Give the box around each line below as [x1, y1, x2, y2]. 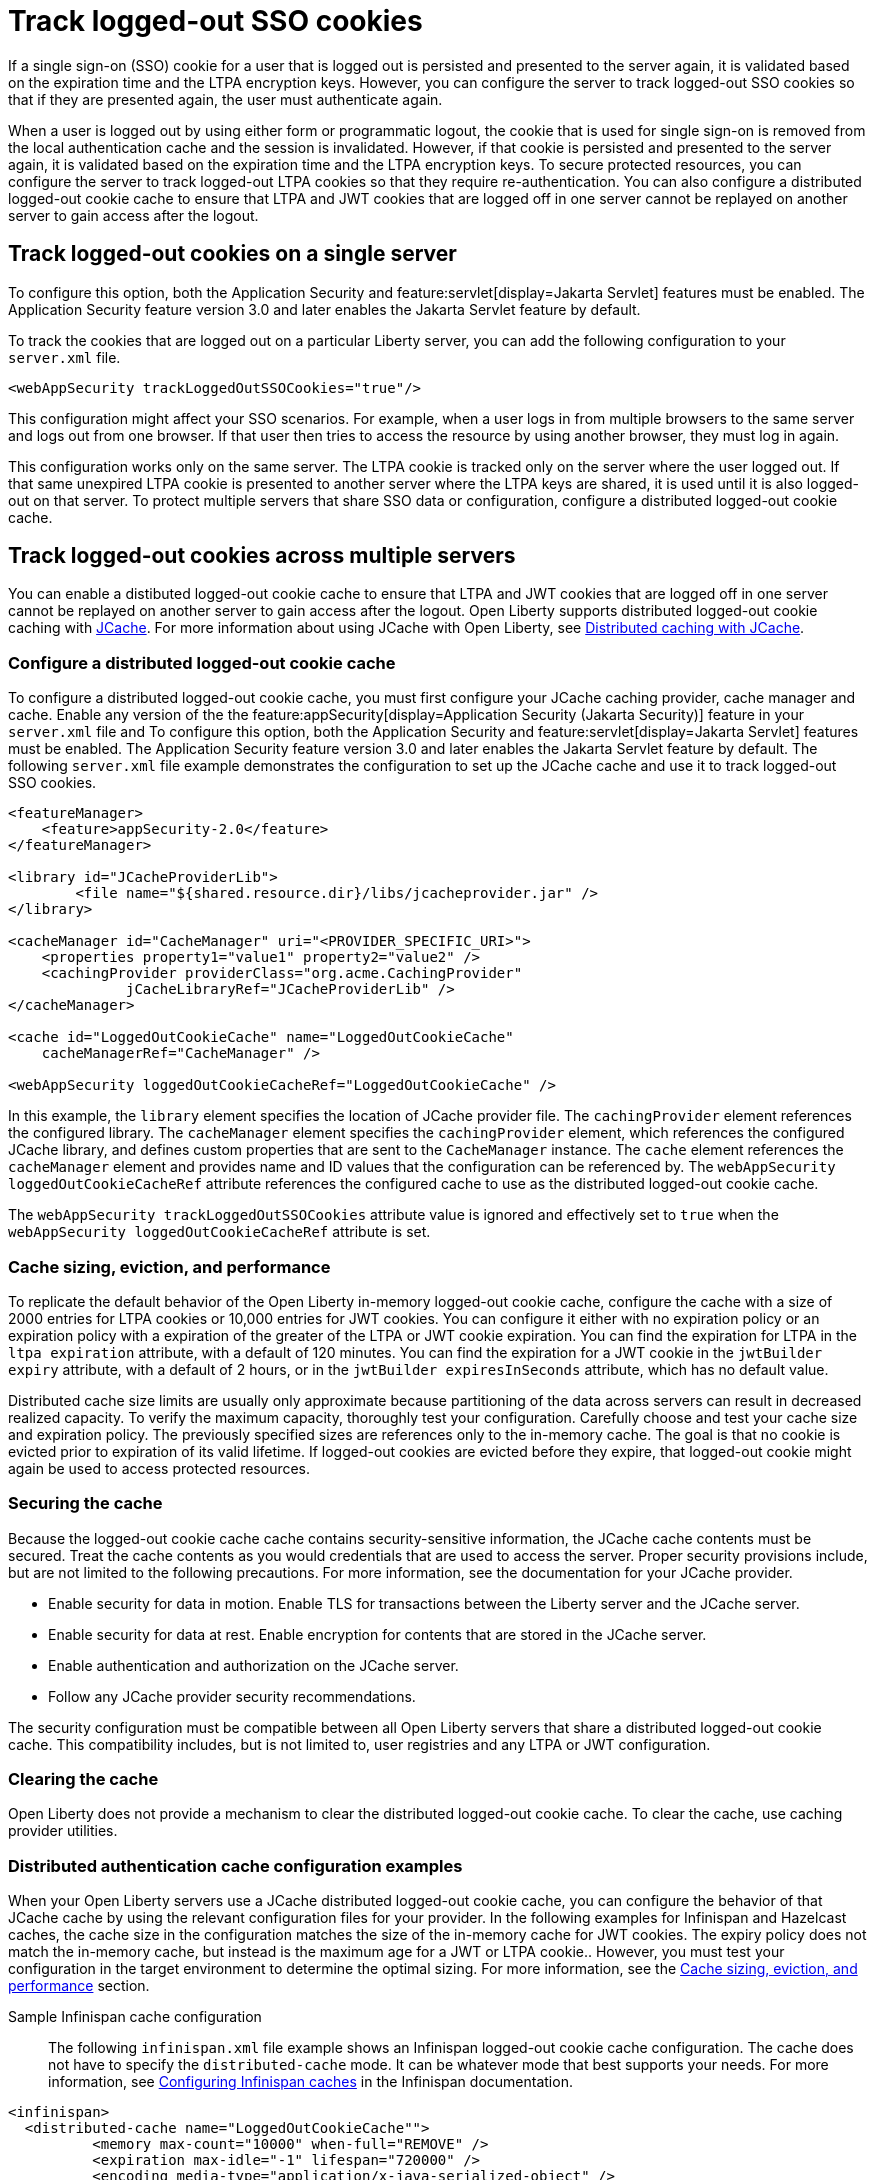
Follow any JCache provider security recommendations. [48, 1687, 416, 1705]
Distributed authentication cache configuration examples [8, 1855, 463, 1876]
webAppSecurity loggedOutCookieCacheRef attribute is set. [8, 1223, 431, 1241]
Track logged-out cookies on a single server [8, 241, 457, 267]
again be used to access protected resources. [8, 1459, 311, 1477]
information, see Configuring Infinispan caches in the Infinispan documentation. [48, 2073, 573, 2091]
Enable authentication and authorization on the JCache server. [48, 1656, 459, 1674]
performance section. [8, 1977, 150, 1995]
